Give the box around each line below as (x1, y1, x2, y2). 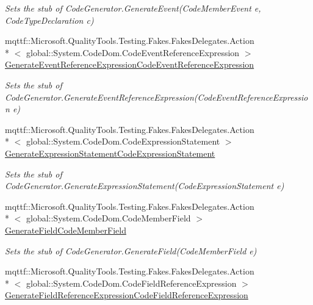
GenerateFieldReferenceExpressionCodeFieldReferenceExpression (5, 289, 248, 301)
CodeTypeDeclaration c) (5, 13, 94, 26)
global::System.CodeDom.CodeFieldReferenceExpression (26, 276, 237, 289)
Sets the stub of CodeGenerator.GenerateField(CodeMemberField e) (5, 244, 257, 257)
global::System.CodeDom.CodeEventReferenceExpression (26, 46, 240, 59)
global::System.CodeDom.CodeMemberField (26, 212, 191, 224)
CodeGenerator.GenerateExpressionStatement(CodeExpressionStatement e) (5, 179, 284, 192)
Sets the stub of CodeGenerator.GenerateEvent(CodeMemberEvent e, (5, 2, 261, 14)
